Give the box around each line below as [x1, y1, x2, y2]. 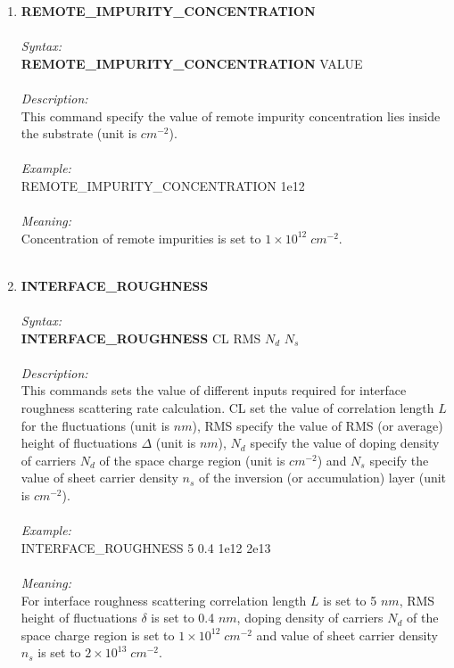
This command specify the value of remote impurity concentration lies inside [21, 106, 441, 125]
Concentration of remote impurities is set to [21, 228, 261, 247]
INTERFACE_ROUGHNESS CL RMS [21, 328, 261, 347]
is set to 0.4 [151, 608, 215, 627]
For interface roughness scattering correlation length [21, 590, 307, 609]
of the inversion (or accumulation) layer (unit [198, 468, 447, 487]
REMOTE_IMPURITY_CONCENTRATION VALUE [21, 54, 363, 72]
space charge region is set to [21, 625, 175, 644]
